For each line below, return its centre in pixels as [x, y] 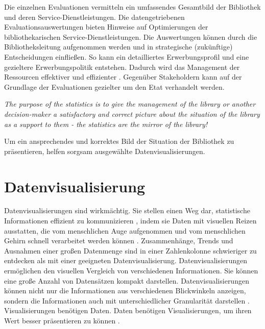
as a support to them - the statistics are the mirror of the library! [106, 124]
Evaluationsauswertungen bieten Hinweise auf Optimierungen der [106, 27]
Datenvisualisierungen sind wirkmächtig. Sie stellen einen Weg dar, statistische [127, 210]
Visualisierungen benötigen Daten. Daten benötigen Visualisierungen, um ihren [128, 310]
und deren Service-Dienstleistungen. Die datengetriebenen [94, 17]
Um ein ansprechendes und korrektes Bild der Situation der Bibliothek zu [119, 141]
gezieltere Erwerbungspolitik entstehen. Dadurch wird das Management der [122, 67]
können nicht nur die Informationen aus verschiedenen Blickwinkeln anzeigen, [125, 290]
